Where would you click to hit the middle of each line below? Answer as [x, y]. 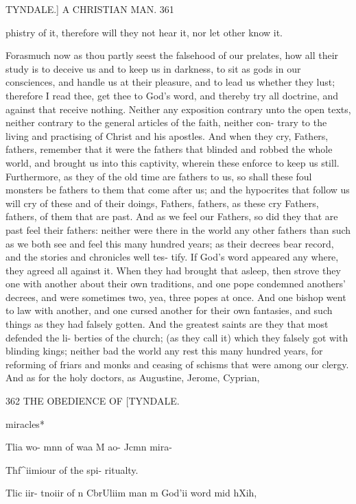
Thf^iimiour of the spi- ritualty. [72, 469]
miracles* [25, 423]
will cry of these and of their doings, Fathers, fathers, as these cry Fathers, [162, 203]
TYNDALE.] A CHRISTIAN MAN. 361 [90, 9]
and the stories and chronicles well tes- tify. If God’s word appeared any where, [172, 257]
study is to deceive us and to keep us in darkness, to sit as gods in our [153, 68]
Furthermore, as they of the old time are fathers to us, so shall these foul [159, 176]
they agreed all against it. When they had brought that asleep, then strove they [173, 270]
